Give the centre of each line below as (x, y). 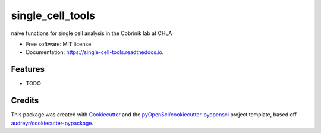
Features (28, 69)
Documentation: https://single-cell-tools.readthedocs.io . (95, 52)
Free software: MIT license (59, 44)
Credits (25, 101)
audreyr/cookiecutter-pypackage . (52, 123)
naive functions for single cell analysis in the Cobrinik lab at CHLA (92, 33)
